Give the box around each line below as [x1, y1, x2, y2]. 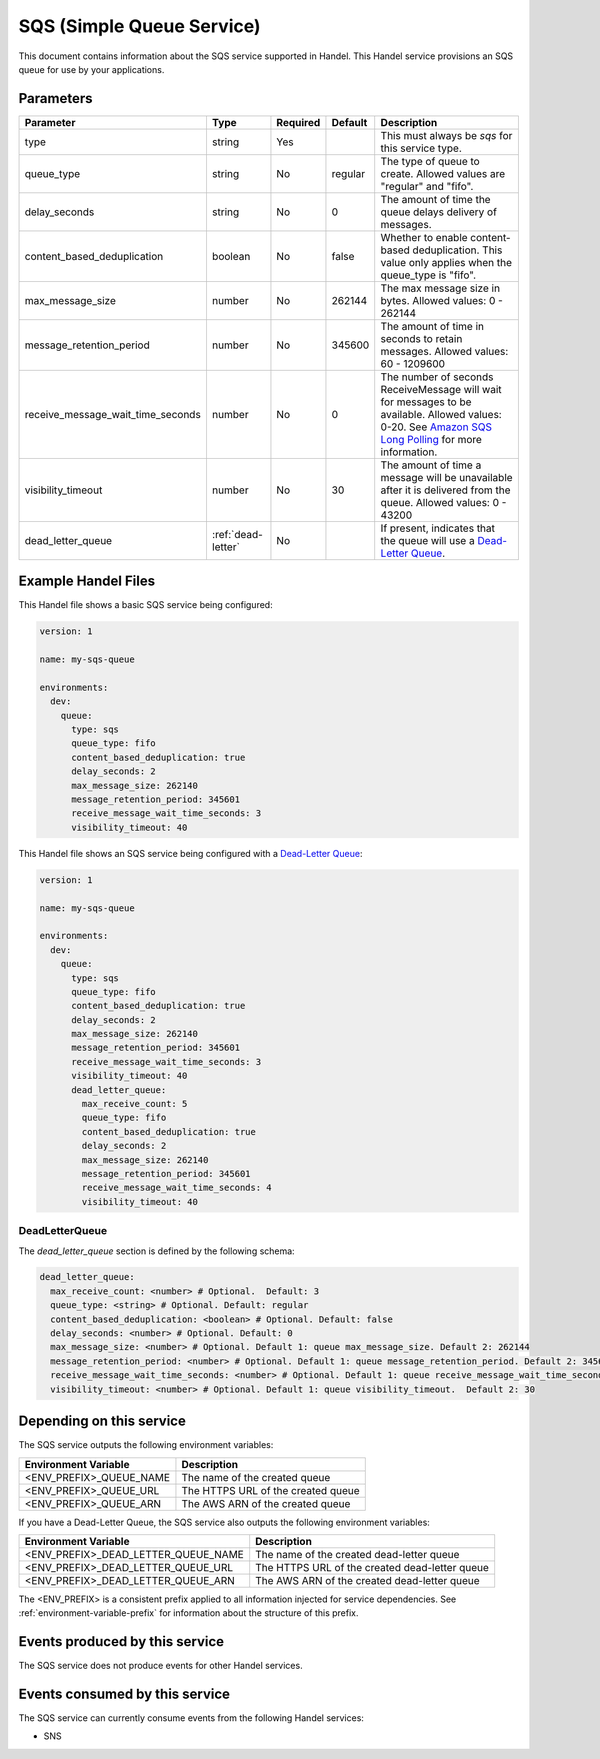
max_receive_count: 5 [81, 1098, 188, 1110]
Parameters [18, 90, 93, 107]
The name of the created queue [181, 1470, 331, 1484]
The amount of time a [380, 458, 482, 472]
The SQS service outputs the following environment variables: [18, 1439, 274, 1451]
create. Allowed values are [380, 166, 506, 180]
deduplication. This [412, 243, 503, 257]
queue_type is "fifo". [380, 268, 477, 282]
